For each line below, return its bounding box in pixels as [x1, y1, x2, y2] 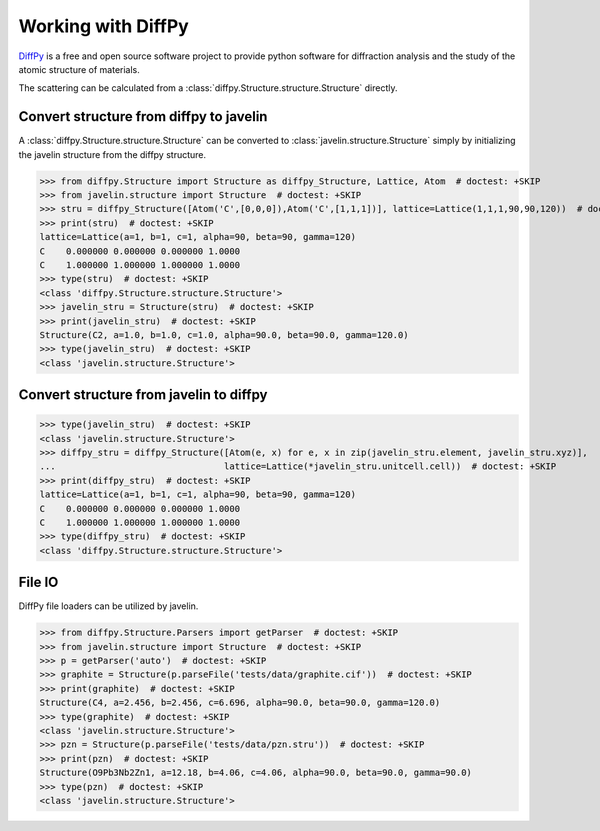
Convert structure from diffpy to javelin [18, 108, 268, 125]
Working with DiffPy [18, 15, 189, 37]
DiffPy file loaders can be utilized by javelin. [18, 600, 199, 612]
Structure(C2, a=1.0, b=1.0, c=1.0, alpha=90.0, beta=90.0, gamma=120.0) [39, 329, 409, 340]
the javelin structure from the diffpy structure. [18, 148, 207, 160]
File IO [18, 574, 59, 591]
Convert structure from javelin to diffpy [18, 386, 268, 404]
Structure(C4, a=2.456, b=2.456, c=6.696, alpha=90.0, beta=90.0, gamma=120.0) [39, 697, 441, 709]
